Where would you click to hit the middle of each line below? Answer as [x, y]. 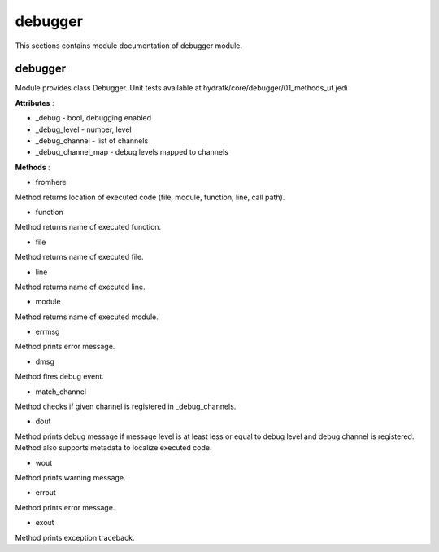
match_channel [61, 392]
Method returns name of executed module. [87, 317]
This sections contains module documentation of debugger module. [129, 46]
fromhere [51, 182]
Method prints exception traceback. [75, 537]
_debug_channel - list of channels [92, 141]
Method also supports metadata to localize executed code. [113, 448]
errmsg [48, 332]
